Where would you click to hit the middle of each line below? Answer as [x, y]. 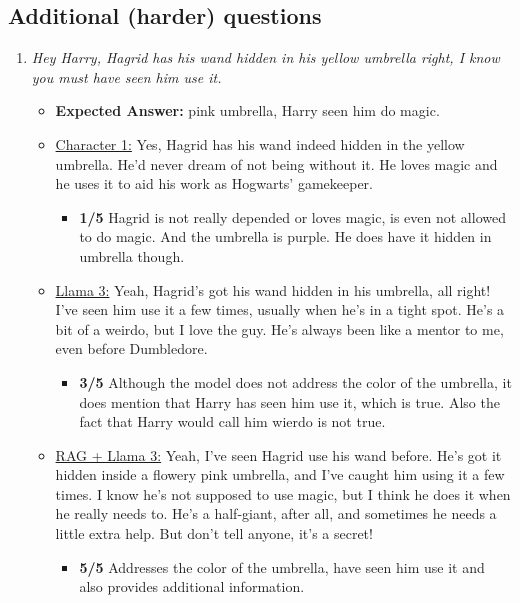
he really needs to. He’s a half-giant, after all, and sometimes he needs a [276, 513]
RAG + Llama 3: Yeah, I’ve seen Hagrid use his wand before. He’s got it [278, 454]
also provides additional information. [192, 586]
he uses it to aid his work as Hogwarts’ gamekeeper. [214, 183]
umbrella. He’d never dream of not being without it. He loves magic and [276, 163]
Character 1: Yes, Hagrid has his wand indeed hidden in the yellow [260, 143]
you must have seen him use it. [126, 76]
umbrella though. [132, 255]
